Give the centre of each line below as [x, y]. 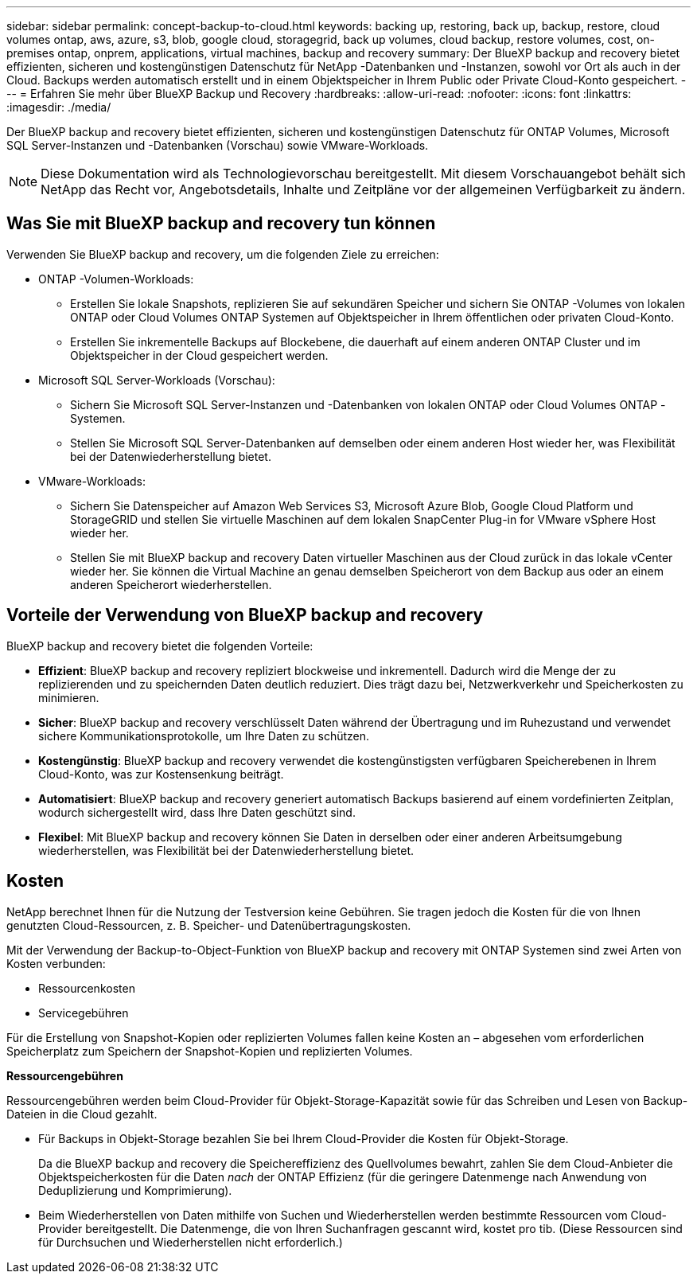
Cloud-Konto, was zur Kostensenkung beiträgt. [161, 774]
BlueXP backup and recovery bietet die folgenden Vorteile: [160, 646]
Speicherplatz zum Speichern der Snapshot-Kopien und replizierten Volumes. [210, 1051]
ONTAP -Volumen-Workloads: [116, 279]
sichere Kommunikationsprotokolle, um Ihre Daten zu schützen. [204, 736]
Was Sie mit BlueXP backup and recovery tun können [221, 224]
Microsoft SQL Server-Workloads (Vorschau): [157, 380]
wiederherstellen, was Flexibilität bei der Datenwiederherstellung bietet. [226, 850]
